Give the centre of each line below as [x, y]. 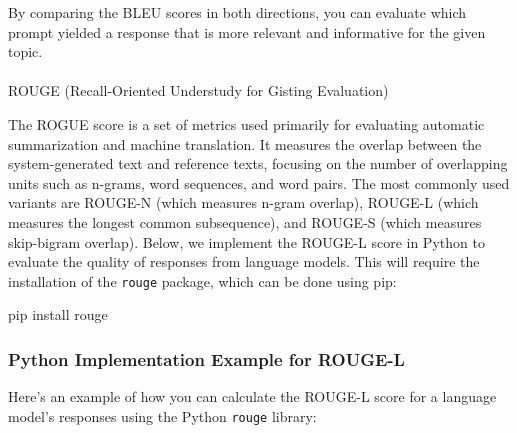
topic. [25, 51]
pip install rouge [58, 314]
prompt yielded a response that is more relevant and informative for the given [247, 31]
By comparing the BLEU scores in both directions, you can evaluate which [237, 12]
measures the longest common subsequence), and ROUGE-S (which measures [245, 221]
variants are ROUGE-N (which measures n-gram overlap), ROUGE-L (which [243, 202]
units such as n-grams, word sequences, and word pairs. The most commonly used [259, 182]
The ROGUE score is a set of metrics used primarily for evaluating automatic [246, 123]
